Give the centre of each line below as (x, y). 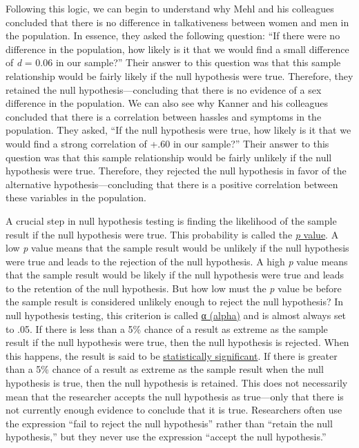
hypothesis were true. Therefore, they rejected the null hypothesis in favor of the (176, 171)
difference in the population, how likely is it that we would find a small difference (177, 49)
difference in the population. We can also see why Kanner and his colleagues (167, 103)
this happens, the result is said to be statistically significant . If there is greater (172, 355)
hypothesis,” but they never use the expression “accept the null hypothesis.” (166, 437)
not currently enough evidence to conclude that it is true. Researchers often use (174, 410)
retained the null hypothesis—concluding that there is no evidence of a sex (164, 89)
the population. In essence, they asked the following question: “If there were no (173, 35)
